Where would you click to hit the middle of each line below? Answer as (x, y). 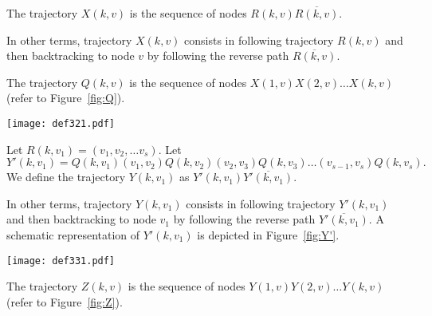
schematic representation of (73, 235)
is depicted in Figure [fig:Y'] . (268, 235)
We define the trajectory (66, 177)
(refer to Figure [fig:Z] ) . (65, 301)
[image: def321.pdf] (61, 123)
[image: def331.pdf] (61, 261)
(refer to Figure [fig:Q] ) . (66, 98)
